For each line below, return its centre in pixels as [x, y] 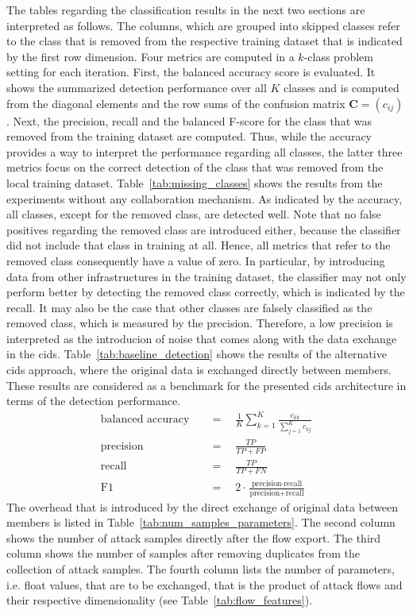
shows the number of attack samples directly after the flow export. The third [194, 537]
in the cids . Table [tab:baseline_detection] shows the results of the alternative [197, 354]
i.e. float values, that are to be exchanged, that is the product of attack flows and [205, 584]
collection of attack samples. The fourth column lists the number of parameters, [201, 568]
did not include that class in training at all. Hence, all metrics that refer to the [199, 245]
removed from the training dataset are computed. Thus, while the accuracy [189, 136]
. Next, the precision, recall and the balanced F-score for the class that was [189, 120]
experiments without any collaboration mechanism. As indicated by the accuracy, [205, 198]
